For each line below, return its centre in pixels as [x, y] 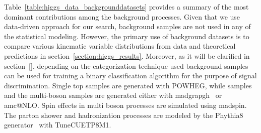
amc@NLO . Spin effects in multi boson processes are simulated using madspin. [125, 105]
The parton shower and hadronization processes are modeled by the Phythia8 [124, 115]
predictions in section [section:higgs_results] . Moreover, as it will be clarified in [127, 55]
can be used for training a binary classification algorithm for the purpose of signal [130, 76]
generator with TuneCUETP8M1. [58, 125]
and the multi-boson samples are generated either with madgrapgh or [113, 95]
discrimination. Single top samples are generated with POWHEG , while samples [128, 85]
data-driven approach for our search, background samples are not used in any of [127, 26]
